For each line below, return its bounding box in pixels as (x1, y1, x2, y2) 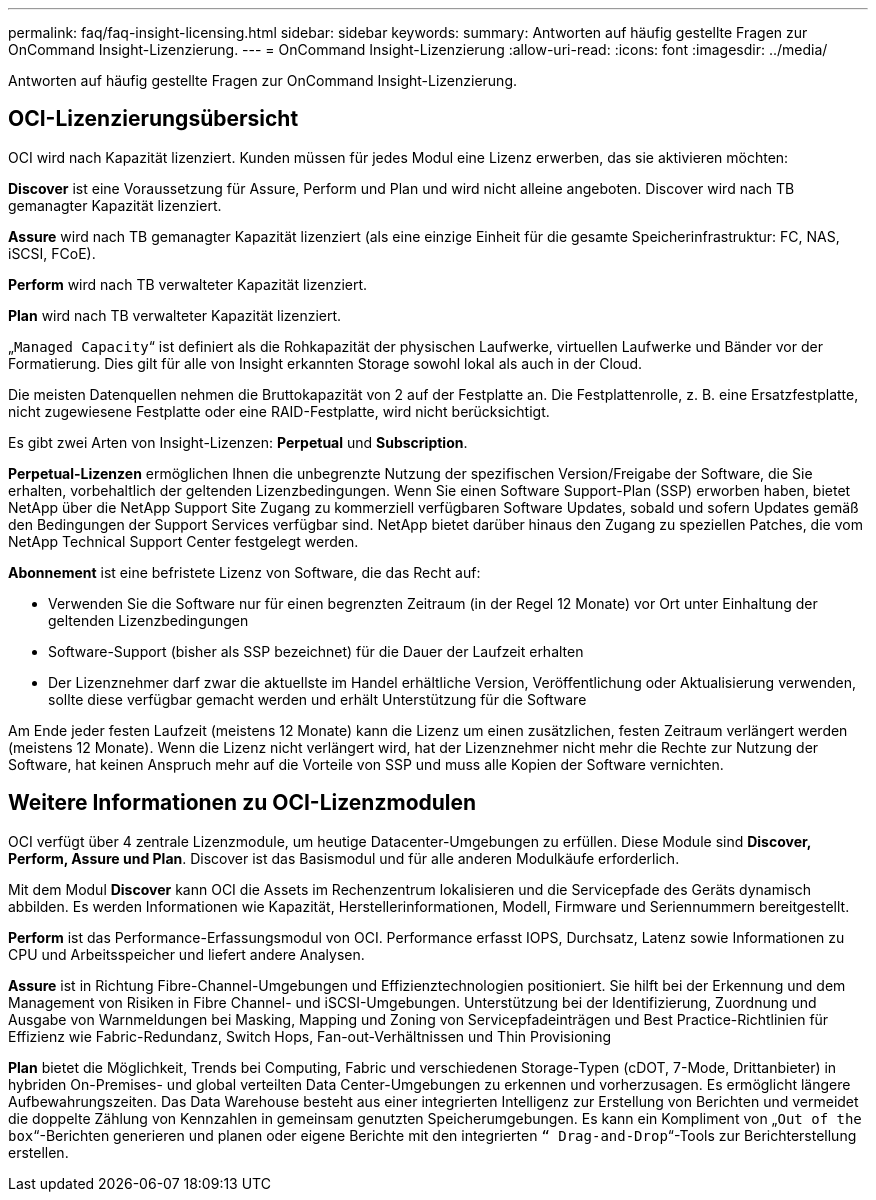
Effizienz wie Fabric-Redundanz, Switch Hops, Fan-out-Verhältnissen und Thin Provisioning (8, 1027, 612, 1045)
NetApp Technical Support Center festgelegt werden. (8, 532, 359, 550)
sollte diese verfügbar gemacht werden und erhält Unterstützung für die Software (48, 690, 587, 708)
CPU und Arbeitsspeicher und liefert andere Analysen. (8, 945, 365, 963)
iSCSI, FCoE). (8, 244, 96, 262)
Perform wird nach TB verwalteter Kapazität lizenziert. (8, 275, 368, 293)
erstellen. (8, 1143, 69, 1161)
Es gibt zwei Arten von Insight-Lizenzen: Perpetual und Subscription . (8, 433, 468, 451)
